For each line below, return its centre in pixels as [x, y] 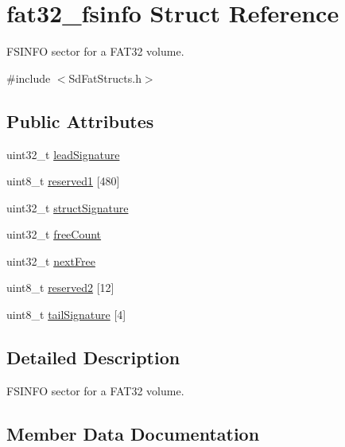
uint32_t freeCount [54, 234]
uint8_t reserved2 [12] [60, 288]
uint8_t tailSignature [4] [66, 315]
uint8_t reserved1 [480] [63, 181]
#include [29, 78]
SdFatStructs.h [105, 78]
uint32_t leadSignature [63, 154]
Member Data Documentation [133, 433]
